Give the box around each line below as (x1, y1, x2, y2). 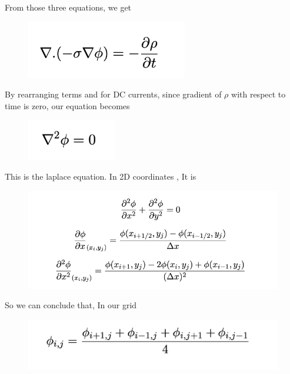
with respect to (231, 88, 286, 100)
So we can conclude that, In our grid (5, 299, 137, 311)
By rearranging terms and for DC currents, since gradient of (5, 88, 222, 100)
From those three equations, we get (5, 1, 132, 13)
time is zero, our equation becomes (5, 99, 130, 112)
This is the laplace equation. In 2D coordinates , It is (5, 170, 196, 182)
